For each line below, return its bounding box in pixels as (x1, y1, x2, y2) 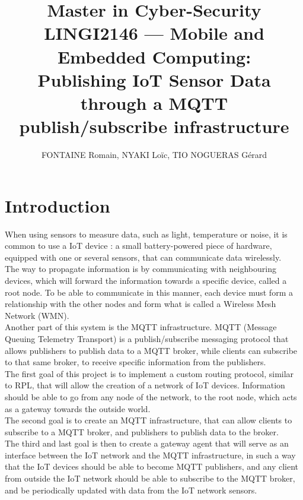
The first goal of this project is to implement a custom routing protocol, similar (5, 367, 294, 379)
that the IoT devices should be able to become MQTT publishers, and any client (5, 460, 298, 473)
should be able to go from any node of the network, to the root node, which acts (5, 390, 297, 403)
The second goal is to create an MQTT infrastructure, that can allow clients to (5, 414, 292, 426)
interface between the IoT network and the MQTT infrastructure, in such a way (5, 448, 296, 461)
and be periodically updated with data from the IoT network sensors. (5, 483, 257, 496)
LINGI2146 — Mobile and (44, 21, 264, 45)
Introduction (5, 193, 110, 217)
